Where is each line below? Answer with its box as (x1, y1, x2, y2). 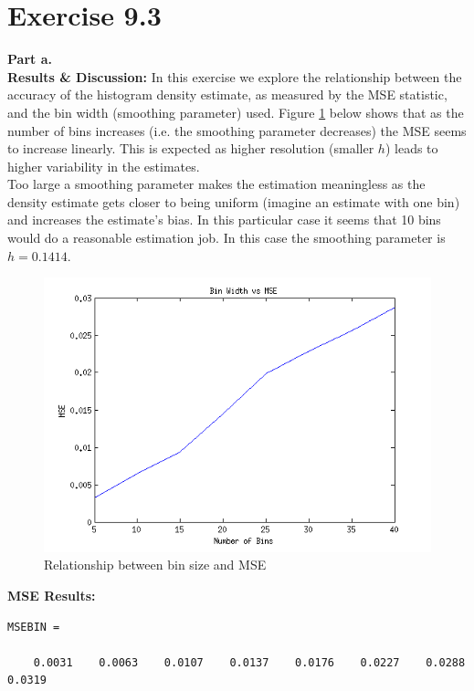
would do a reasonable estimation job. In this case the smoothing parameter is (7, 228, 446, 247)
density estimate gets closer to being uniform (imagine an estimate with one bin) (7, 192, 460, 211)
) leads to (384, 139, 438, 158)
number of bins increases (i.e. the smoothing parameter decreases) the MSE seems (7, 120, 467, 140)
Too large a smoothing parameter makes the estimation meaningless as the (7, 174, 426, 194)
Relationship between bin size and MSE (44, 555, 267, 574)
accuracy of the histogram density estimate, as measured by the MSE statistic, (7, 85, 448, 104)
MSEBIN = (7, 620, 60, 633)
